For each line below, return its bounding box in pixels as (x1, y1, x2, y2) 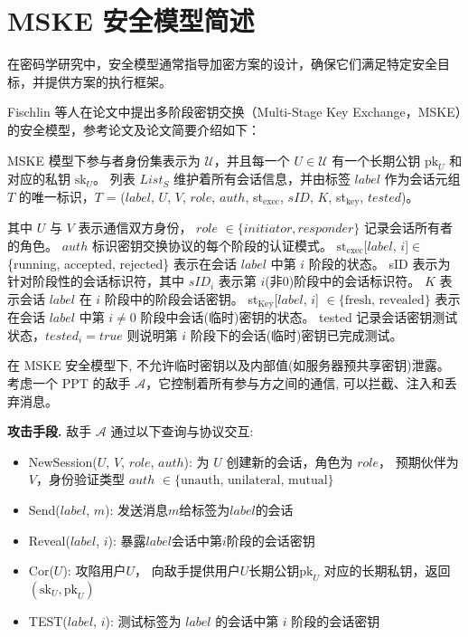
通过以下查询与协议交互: (110, 422, 254, 441)
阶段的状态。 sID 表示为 (308, 253, 451, 272)
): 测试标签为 (105, 611, 182, 630)
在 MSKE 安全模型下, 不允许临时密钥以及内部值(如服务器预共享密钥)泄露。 (7, 356, 450, 375)
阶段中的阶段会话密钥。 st (104, 289, 258, 308)
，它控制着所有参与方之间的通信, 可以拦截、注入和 (145, 373, 445, 392)
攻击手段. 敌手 (7, 422, 92, 441)
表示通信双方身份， (78, 218, 192, 237)
